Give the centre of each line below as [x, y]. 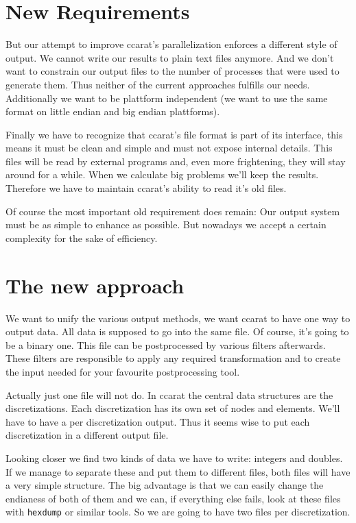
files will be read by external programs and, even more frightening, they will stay [176, 161]
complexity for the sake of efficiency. [82, 238]
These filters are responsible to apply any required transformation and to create [173, 358]
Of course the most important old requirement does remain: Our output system [173, 211]
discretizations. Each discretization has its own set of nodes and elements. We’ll [173, 408]
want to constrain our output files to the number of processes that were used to [173, 71]
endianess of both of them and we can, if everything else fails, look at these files [173, 498]
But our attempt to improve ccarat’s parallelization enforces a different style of [171, 44]
